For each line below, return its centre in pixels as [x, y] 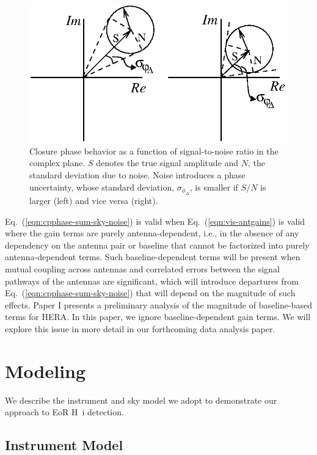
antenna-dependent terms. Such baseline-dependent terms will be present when [153, 257]
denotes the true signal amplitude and [167, 163]
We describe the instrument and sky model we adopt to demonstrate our [141, 400]
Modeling [46, 370]
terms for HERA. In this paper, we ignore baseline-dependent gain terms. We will [158, 317]
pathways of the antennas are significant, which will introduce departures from [152, 281]
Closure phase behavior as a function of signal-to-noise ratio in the [154, 151]
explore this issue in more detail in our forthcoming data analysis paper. [140, 328]
